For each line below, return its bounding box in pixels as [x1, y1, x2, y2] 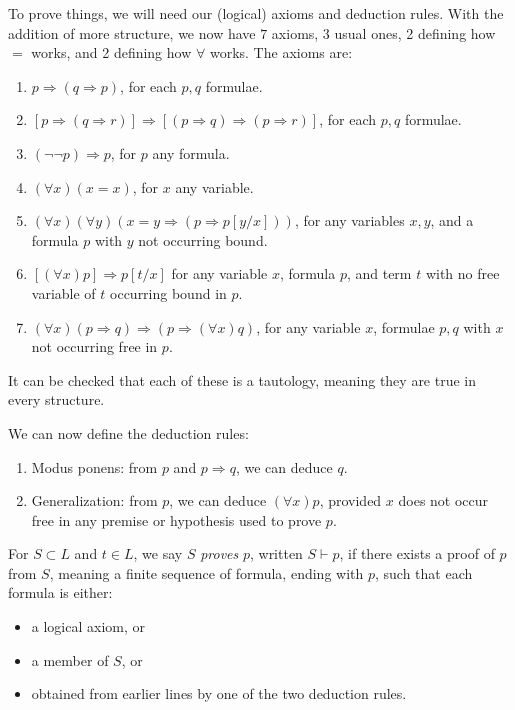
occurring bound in [110, 282, 227, 303]
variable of [31, 282, 96, 303]
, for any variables [294, 210, 405, 231]
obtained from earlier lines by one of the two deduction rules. [31, 683, 407, 704]
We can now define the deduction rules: [8, 422, 249, 443]
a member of [31, 649, 109, 670]
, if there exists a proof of [339, 543, 495, 564]
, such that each [374, 562, 473, 583]
